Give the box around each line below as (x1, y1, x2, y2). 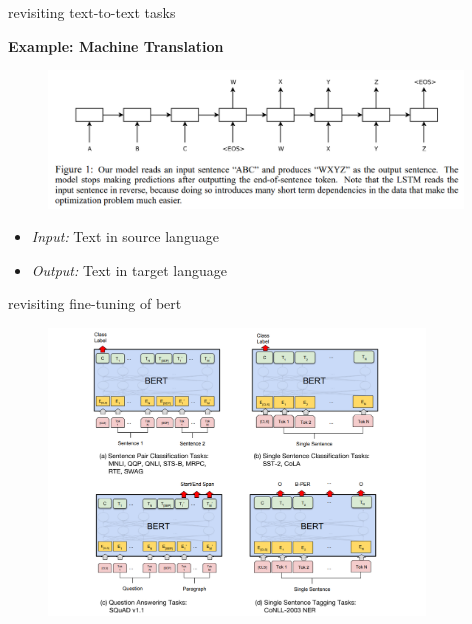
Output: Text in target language (31, 259, 227, 280)
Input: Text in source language (31, 226, 219, 247)
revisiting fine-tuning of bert (8, 293, 182, 314)
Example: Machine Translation (8, 35, 224, 56)
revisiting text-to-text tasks (8, 2, 176, 22)
